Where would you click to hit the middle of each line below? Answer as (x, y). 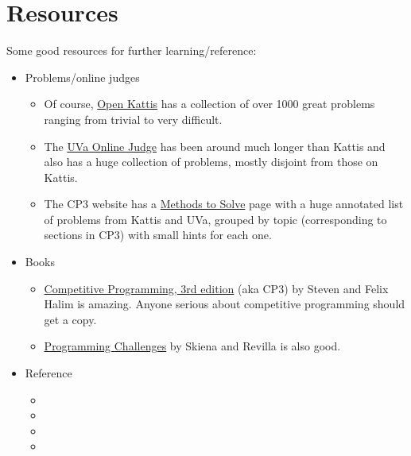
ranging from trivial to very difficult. (133, 119)
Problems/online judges (82, 77)
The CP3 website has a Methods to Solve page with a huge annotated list (224, 204)
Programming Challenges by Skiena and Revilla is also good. (192, 346)
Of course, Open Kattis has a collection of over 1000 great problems (209, 104)
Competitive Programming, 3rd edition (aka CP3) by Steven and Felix (216, 288)
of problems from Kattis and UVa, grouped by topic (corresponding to (215, 219)
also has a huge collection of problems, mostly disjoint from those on (211, 162)
